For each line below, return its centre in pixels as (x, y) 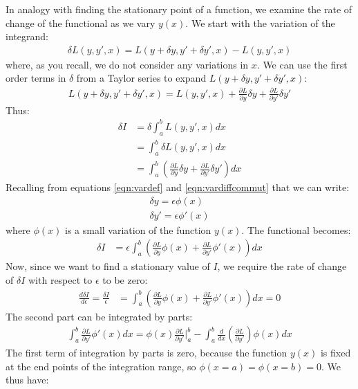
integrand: (27, 36)
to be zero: (125, 280)
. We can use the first (302, 64)
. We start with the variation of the (260, 22)
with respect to (60, 280)
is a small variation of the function (138, 229)
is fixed (336, 353)
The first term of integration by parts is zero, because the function (147, 353)
